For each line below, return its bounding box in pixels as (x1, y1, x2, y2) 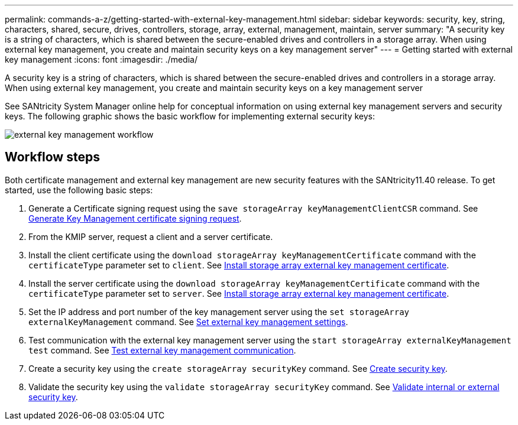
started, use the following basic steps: (5, 184, 153, 195)
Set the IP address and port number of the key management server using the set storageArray (28, 306, 409, 317)
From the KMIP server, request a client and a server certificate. (28, 231, 273, 242)
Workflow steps (5, 150, 100, 165)
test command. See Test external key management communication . (28, 345, 296, 355)
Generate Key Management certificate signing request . (28, 213, 242, 223)
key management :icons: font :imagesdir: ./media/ (5, 54, 198, 64)
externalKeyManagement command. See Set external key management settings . (28, 316, 348, 327)
